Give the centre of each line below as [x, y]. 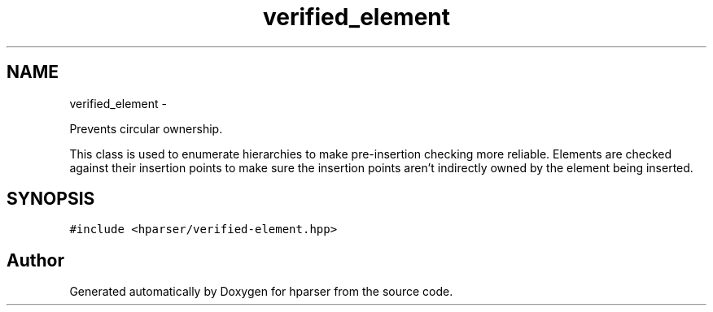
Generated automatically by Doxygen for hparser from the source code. [261, 292]
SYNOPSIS [51, 199]
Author [35, 260]
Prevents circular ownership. [146, 128]
